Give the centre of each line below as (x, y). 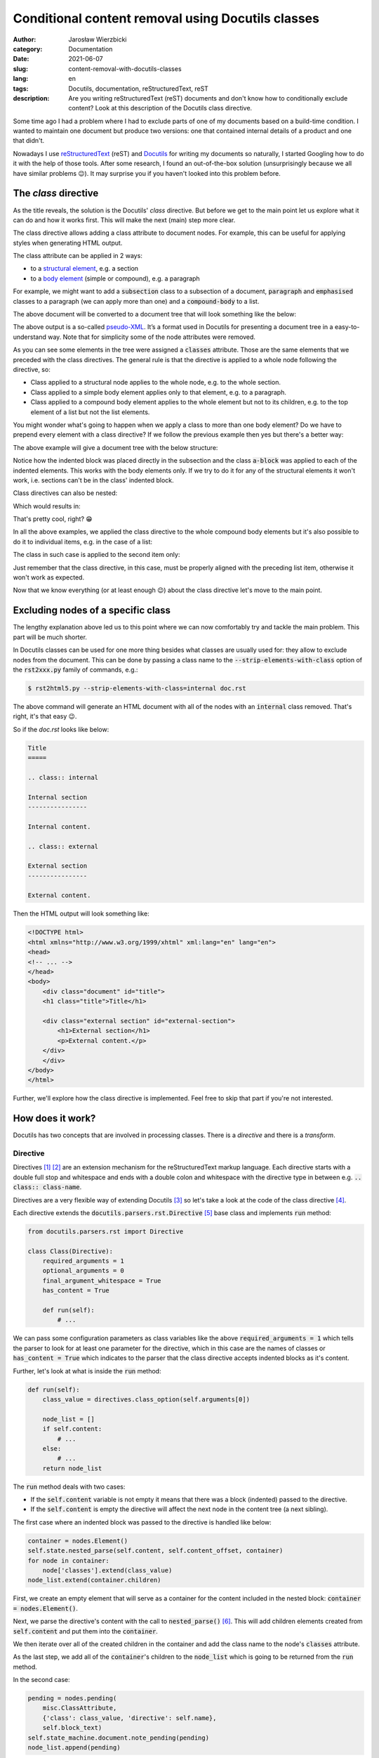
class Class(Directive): (71, 1251)
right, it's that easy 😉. (45, 717)
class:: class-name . (47, 1187)
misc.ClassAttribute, (80, 1708)
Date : (21, 59)
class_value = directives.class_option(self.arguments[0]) (146, 1399)
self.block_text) (72, 1728)
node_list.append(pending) (74, 1748)
